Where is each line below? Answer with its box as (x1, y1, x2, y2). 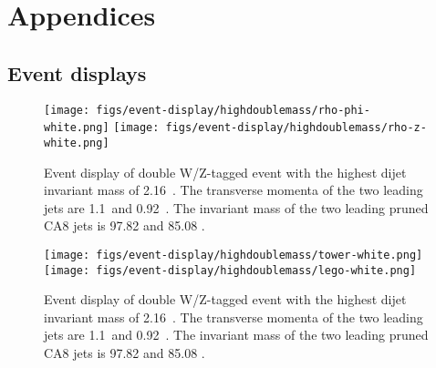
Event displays (7, 58, 147, 87)
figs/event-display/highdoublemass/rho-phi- (96, 103, 370, 117)
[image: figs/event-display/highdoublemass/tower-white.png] (44, 248, 423, 261)
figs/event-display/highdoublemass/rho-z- (165, 121, 427, 135)
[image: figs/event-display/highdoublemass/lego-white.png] (44, 263, 417, 277)
